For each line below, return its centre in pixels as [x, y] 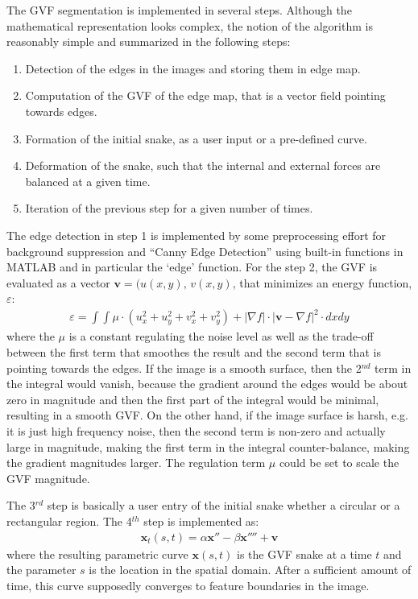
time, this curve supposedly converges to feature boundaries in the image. [188, 585]
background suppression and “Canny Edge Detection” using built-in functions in [205, 251]
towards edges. [61, 111]
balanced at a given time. [88, 181]
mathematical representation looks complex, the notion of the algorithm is [190, 25]
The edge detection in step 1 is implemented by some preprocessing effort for [197, 235]
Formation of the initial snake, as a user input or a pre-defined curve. [196, 138]
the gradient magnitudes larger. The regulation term [136, 463]
